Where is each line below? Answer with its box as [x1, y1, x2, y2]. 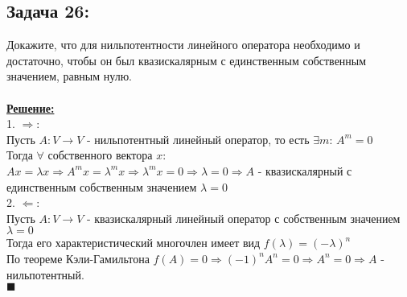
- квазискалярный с [257, 162, 352, 179]
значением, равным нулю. [6, 68, 133, 85]
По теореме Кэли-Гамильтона [6, 250, 150, 266]
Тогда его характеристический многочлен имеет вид [6, 234, 261, 251]
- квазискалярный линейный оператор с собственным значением [86, 209, 401, 226]
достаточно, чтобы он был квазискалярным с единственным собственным [6, 52, 367, 68]
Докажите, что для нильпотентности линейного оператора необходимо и [6, 36, 360, 53]
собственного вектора [47, 146, 153, 163]
